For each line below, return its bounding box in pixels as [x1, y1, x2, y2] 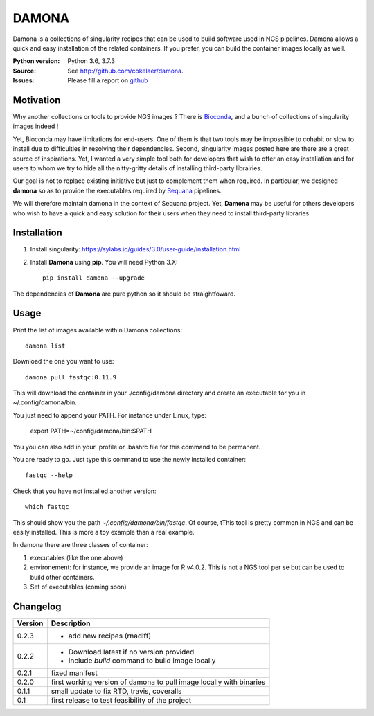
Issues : [12, 76, 35, 84]
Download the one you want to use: [12, 357, 114, 366]
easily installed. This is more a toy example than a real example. [12, 528, 195, 536]
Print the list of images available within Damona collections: [12, 325, 183, 334]
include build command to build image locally [68, 655, 216, 665]
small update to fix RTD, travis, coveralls [51, 686, 182, 696]
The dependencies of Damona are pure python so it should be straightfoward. [12, 289, 235, 298]
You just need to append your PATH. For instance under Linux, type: [12, 411, 207, 419]
